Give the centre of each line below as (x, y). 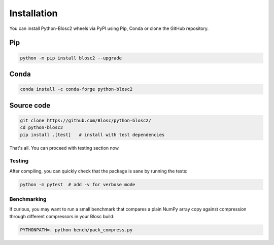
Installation (33, 13)
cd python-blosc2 (42, 128)
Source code (30, 105)
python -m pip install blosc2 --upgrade (71, 58)
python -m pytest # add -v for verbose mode (78, 184)
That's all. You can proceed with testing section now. (65, 148)
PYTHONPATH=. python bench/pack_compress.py (76, 230)
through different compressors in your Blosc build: (62, 216)
